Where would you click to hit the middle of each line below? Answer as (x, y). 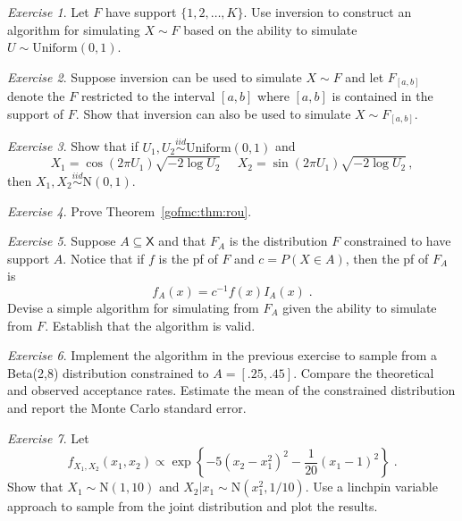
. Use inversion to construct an (328, 12)
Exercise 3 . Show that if (73, 146)
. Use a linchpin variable (371, 487)
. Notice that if (104, 258)
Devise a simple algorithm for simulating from (133, 308)
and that (182, 241)
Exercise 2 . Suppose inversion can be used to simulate (155, 76)
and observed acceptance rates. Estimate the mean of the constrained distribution (231, 390)
